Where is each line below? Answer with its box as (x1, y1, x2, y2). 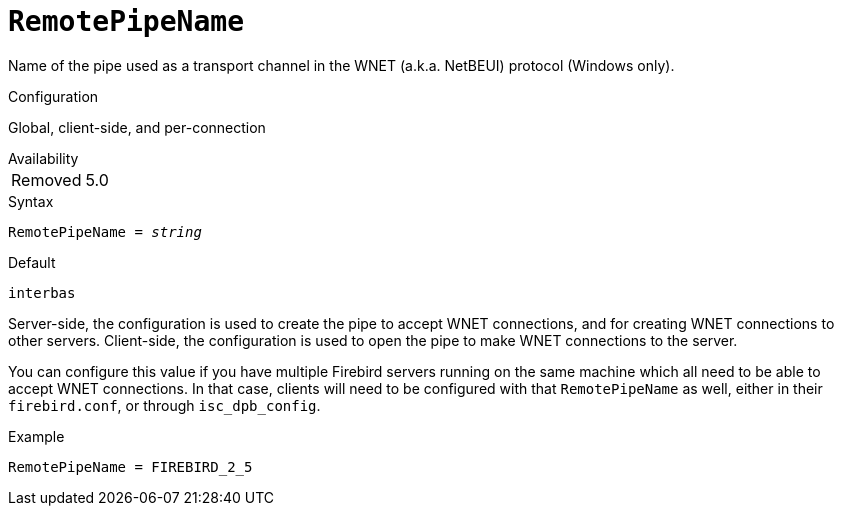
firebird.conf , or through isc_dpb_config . (8, 396, 321, 414)
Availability (8, 149, 79, 167)
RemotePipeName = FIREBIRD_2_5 (8, 458, 253, 475)
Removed (11, 169, 82, 190)
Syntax (8, 192, 54, 210)
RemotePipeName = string (8, 223, 202, 240)
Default (8, 253, 56, 271)
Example (8, 427, 65, 445)
